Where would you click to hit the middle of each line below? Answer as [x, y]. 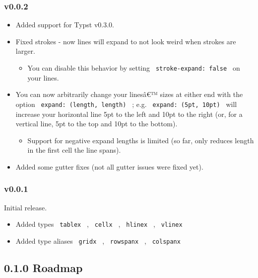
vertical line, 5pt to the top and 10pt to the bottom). [97, 124]
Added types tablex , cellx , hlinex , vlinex [99, 224]
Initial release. [26, 207]
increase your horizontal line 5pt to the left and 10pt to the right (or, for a [129, 114]
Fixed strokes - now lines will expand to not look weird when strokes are [126, 41]
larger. [25, 51]
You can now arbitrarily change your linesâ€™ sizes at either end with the [129, 94]
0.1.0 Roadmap [43, 267]
